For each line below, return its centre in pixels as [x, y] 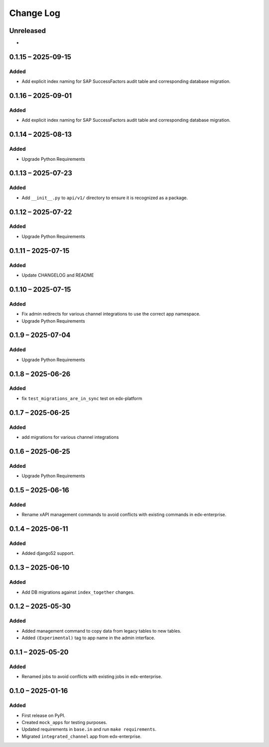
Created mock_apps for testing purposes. [64, 722]
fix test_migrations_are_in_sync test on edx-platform [82, 398]
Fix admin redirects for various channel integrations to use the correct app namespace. [111, 314]
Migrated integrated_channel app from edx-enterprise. [82, 736]
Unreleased [28, 31]
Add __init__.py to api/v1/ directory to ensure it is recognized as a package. [105, 198]
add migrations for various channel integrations [70, 437]
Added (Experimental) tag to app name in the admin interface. [88, 638]
